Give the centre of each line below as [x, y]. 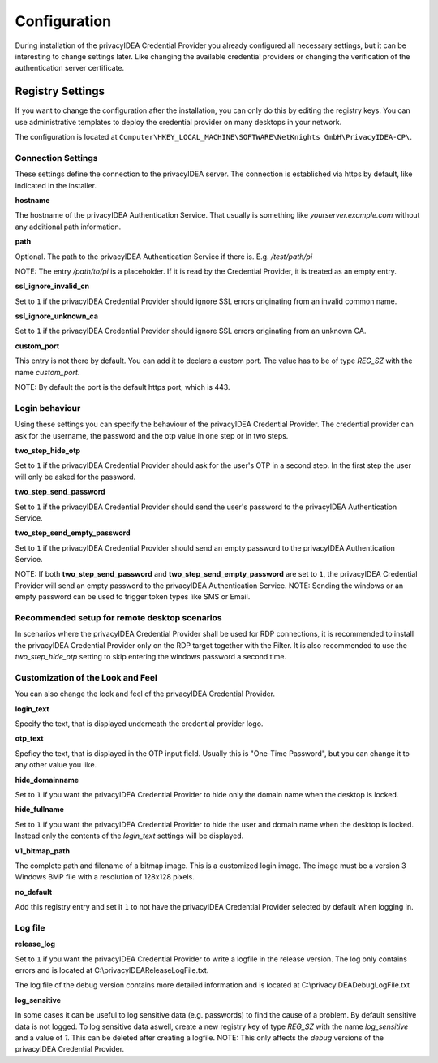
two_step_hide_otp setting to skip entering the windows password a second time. [151, 657]
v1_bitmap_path [43, 851]
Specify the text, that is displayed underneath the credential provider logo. [139, 724]
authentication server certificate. [70, 68]
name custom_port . [47, 372]
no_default [34, 892]
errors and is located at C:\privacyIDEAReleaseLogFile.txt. [112, 970]
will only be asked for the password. [75, 477]
